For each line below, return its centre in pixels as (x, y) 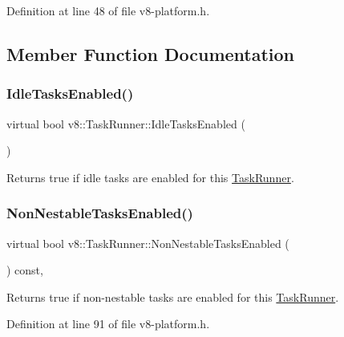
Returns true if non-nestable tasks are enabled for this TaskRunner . (173, 296)
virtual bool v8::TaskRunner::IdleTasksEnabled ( (126, 123)
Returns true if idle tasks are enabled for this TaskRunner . (150, 177)
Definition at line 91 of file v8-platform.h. (108, 324)
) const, (25, 270)
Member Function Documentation (151, 53)
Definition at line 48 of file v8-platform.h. (108, 10)
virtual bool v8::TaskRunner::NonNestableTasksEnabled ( (148, 243)
